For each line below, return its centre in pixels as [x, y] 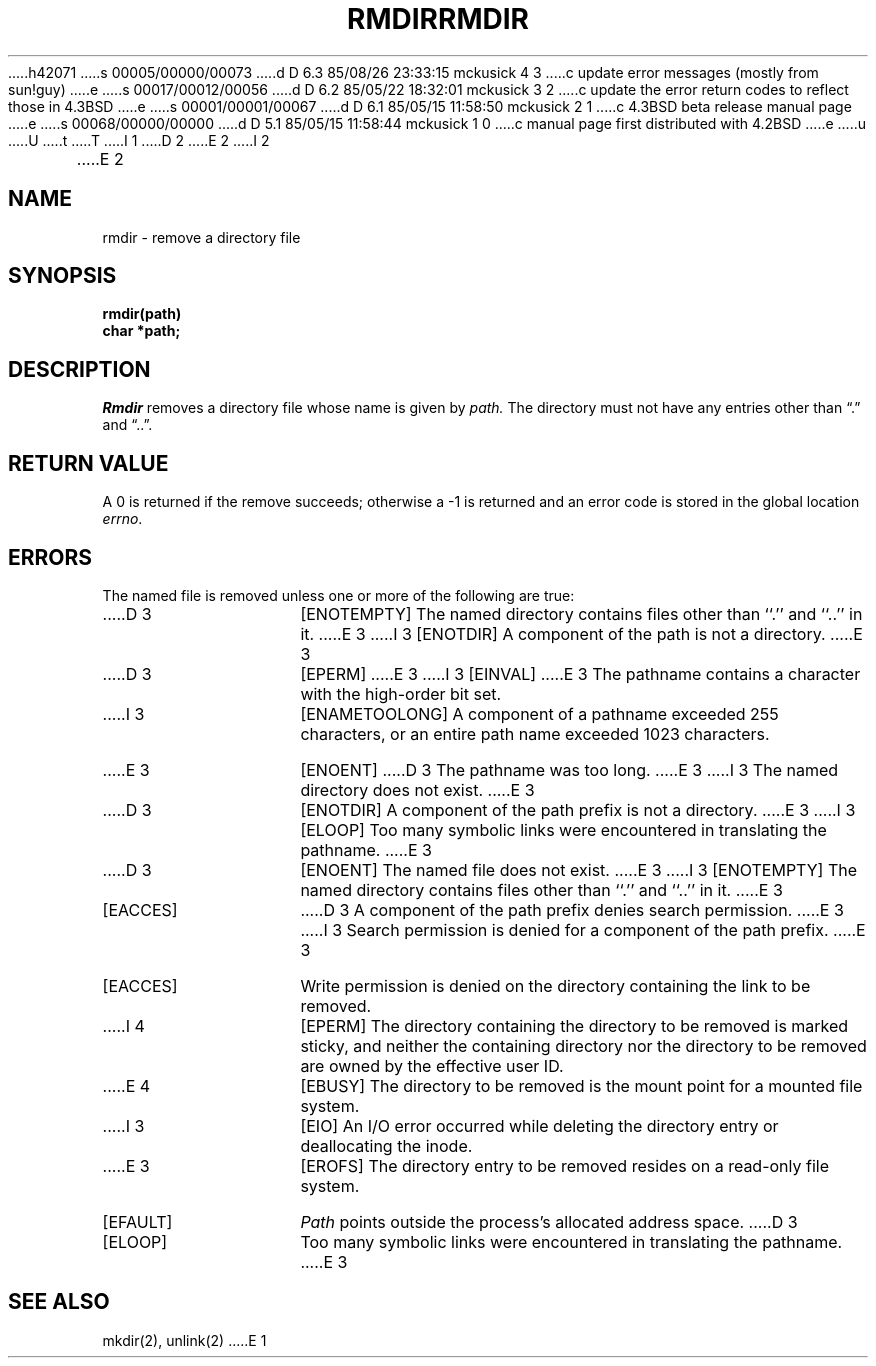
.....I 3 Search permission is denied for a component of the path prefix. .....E [583, 929]
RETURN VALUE [88, 463]
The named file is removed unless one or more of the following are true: [338, 595]
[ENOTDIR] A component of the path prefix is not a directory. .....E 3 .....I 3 [578, 809]
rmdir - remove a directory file [201, 237]
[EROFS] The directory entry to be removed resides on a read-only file [565, 1165]
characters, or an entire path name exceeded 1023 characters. [535, 733]
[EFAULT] [137, 1221]
